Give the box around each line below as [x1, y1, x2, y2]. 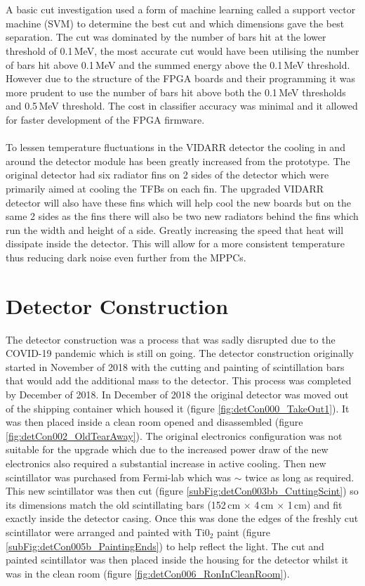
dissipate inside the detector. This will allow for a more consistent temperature [6, 236, 345, 251]
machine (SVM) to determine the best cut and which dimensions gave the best [6, 15, 345, 30]
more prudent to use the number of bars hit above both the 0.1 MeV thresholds [6, 84, 346, 99]
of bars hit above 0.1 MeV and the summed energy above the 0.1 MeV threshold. [6, 57, 350, 72]
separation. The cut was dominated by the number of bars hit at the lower [6, 30, 326, 44]
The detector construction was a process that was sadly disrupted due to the [6, 332, 336, 346]
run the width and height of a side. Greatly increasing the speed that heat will [6, 222, 344, 237]
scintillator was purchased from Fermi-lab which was [6, 469, 232, 484]
